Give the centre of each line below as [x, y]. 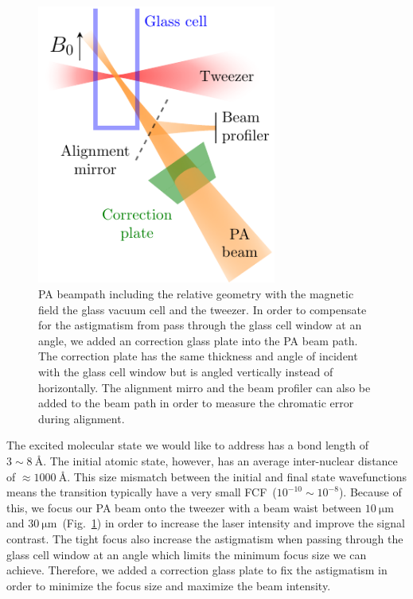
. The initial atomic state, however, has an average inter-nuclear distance [220, 461]
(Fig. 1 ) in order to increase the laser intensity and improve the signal [234, 523]
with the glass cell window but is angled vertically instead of [186, 372]
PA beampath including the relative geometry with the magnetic [196, 294]
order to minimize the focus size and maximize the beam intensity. [169, 585]
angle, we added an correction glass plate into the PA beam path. [198, 340]
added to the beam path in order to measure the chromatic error [196, 403]
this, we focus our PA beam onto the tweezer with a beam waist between [184, 507]
